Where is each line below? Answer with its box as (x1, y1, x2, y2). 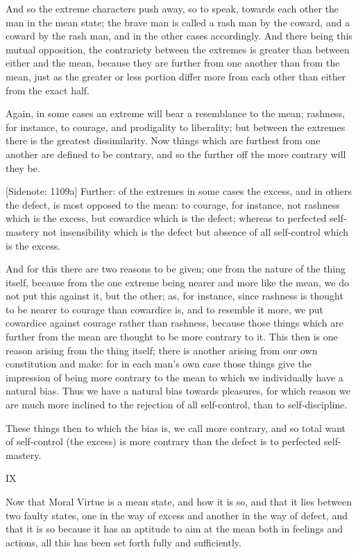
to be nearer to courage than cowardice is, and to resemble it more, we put (6, 302, 324, 316)
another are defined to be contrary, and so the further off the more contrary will (6, 146, 346, 161)
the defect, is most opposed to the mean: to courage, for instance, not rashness (6, 197, 340, 211)
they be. (6, 160, 40, 175)
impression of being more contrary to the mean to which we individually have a (6, 370, 343, 384)
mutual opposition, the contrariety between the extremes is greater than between (6, 42, 350, 56)
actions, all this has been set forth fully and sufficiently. (6, 535, 241, 549)
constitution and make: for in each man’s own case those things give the (6, 356, 312, 371)
